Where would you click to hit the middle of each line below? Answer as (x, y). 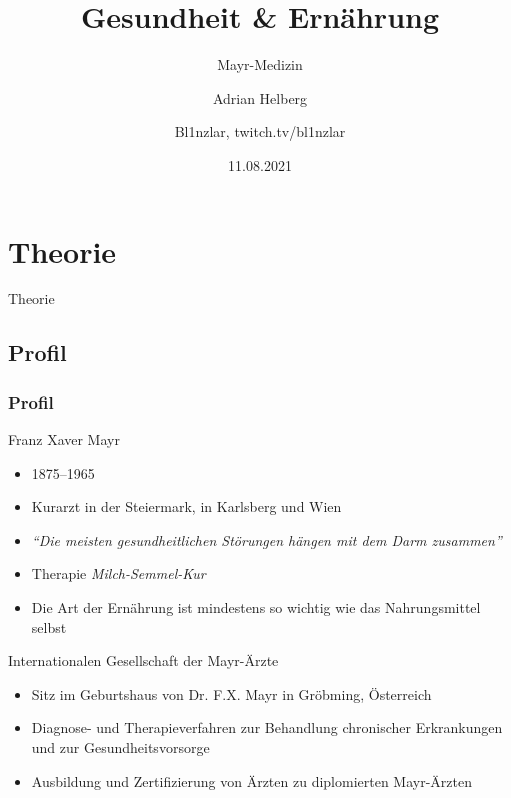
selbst (49, 626)
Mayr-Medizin (260, 64)
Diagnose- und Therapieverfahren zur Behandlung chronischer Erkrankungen (267, 727)
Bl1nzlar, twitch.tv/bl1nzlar (260, 131)
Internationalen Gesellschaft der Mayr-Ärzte (143, 660)
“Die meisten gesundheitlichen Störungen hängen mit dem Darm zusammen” (266, 539)
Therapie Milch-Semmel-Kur (118, 573)
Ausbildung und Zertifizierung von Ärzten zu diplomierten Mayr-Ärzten (251, 780)
